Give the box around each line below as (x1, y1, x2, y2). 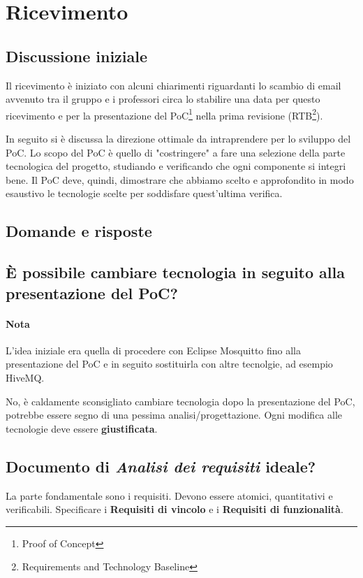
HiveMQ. (6, 370, 45, 384)
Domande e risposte (6, 220, 152, 242)
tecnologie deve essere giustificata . (6, 421, 158, 435)
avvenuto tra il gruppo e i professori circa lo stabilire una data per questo (6, 92, 320, 106)
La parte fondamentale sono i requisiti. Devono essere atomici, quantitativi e (6, 488, 333, 503)
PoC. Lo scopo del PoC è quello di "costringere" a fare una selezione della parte (6, 145, 346, 159)
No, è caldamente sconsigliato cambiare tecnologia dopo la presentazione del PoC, (6, 393, 355, 408)
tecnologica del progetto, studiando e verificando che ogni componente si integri (6, 159, 346, 173)
